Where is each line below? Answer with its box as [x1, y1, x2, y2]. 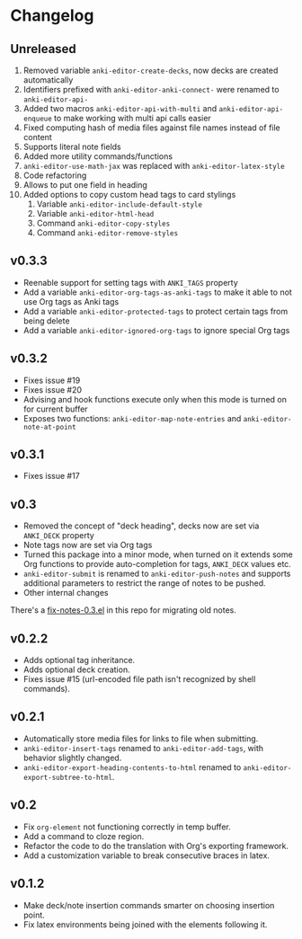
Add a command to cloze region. [22, 830, 145, 841]
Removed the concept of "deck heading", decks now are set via [22, 520, 260, 531]
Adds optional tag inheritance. [22, 655, 136, 666]
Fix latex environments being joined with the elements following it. [22, 918, 268, 930]
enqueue [22, 114, 52, 123]
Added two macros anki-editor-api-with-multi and [22, 103, 218, 113]
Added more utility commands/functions [22, 151, 173, 162]
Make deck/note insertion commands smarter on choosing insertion [22, 899, 275, 910]
